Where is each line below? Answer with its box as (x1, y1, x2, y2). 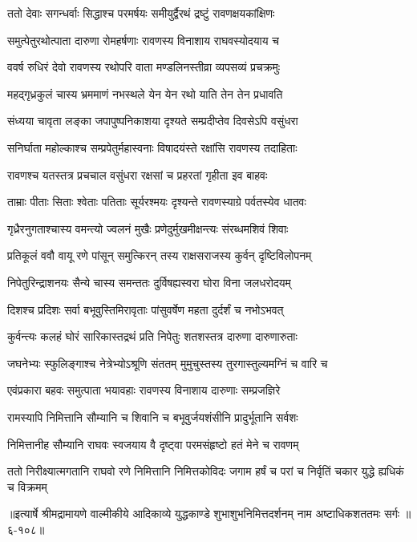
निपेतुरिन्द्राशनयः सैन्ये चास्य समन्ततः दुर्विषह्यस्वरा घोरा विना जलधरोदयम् (7, 273, 291, 290)
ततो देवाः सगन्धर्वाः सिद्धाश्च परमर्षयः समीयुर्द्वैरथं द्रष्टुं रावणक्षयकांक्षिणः (7, 5, 275, 21)
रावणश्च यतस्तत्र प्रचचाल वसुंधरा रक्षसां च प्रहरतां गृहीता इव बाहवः (7, 166, 268, 183)
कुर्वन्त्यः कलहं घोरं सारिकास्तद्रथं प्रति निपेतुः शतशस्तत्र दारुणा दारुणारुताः (7, 328, 298, 345)
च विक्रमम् (7, 478, 47, 495)
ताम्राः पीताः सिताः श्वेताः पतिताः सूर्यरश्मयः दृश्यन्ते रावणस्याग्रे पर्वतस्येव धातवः (7, 193, 306, 210)
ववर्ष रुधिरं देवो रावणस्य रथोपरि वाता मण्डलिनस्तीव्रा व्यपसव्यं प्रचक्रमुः (7, 59, 281, 75)
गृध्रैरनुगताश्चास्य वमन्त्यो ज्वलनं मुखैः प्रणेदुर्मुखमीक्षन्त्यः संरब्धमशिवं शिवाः (7, 220, 289, 237)
